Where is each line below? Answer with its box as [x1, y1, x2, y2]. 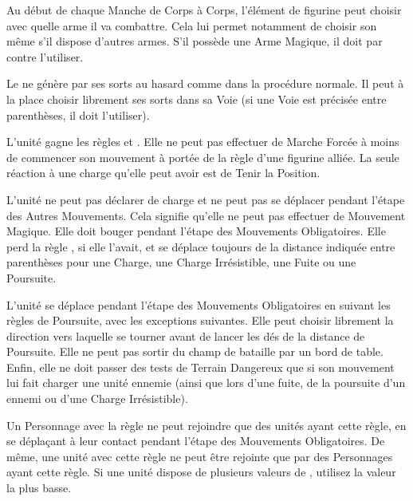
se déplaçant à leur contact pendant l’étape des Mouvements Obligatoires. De [6, 432, 385, 449]
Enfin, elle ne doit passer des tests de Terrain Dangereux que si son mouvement [6, 358, 395, 375]
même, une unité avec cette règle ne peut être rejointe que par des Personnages [6, 448, 393, 464]
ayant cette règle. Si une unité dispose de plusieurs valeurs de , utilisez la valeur [6, 464, 396, 480]
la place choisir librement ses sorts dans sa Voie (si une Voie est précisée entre [6, 90, 387, 107]
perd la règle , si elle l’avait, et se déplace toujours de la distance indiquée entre [6, 238, 395, 254]
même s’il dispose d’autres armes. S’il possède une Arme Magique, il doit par [6, 33, 383, 49]
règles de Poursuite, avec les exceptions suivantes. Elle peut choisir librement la [6, 312, 394, 329]
